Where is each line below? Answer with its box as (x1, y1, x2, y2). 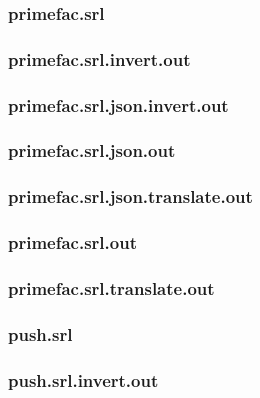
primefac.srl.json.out (8, 138, 176, 163)
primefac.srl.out (8, 230, 137, 255)
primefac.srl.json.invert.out (8, 92, 229, 117)
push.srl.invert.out (8, 367, 159, 392)
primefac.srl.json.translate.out (8, 184, 253, 209)
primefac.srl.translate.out (8, 275, 215, 300)
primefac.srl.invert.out (8, 46, 191, 71)
